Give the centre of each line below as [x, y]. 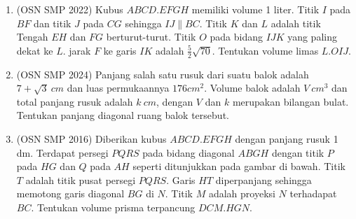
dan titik [53, 23]
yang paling [312, 37]
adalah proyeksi [242, 193]
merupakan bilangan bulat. [290, 101]
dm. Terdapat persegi [62, 152]
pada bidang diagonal [189, 152]
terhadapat [313, 193]
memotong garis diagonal [70, 193]
